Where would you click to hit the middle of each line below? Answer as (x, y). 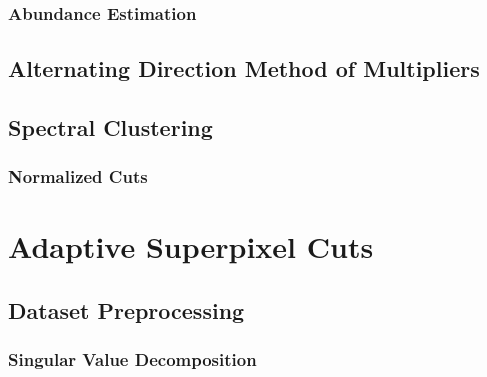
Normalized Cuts (78, 176)
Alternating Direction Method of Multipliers (244, 68)
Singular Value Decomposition (132, 359)
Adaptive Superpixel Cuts (191, 246)
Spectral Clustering (110, 127)
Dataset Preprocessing (126, 310)
